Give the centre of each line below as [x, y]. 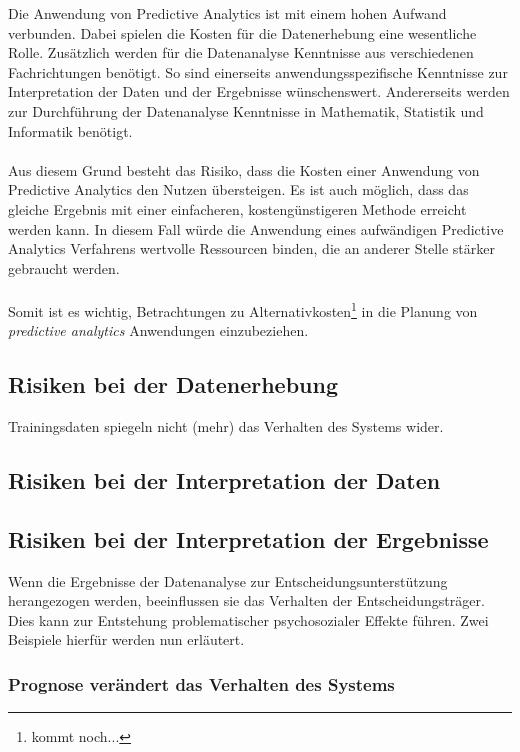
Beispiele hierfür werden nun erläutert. [126, 639]
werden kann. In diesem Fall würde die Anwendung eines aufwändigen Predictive [256, 228]
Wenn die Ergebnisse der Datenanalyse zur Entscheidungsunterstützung [228, 580]
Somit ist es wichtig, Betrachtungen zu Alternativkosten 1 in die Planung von [243, 309]
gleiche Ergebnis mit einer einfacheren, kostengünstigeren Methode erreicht [237, 208]
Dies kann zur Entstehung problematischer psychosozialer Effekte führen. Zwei [248, 619]
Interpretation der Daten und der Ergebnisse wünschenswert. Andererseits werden [259, 91]
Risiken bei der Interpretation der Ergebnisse [248, 538]
